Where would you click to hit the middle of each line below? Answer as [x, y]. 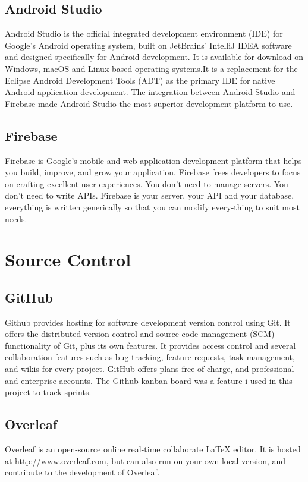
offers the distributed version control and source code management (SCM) [140, 334]
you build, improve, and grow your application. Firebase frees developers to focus [153, 172]
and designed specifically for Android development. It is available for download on [154, 57]
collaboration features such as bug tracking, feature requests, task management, [150, 357]
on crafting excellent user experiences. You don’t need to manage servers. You [147, 183]
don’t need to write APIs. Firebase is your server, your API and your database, [150, 195]
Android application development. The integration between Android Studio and [150, 92]
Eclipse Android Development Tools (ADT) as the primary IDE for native [140, 80]
